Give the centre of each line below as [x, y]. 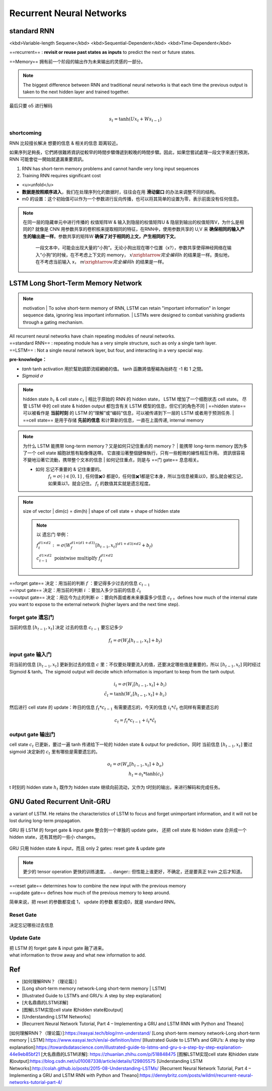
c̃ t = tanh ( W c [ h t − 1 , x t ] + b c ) [135, 695]
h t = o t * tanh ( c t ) [146, 775]
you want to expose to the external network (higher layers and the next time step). [94, 604]
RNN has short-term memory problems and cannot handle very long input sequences [110, 168]
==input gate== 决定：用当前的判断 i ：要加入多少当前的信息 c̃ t [75, 591]
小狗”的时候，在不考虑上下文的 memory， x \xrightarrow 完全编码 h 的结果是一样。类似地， [137, 255]
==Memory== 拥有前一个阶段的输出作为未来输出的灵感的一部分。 [77, 61]
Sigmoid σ [33, 376]
